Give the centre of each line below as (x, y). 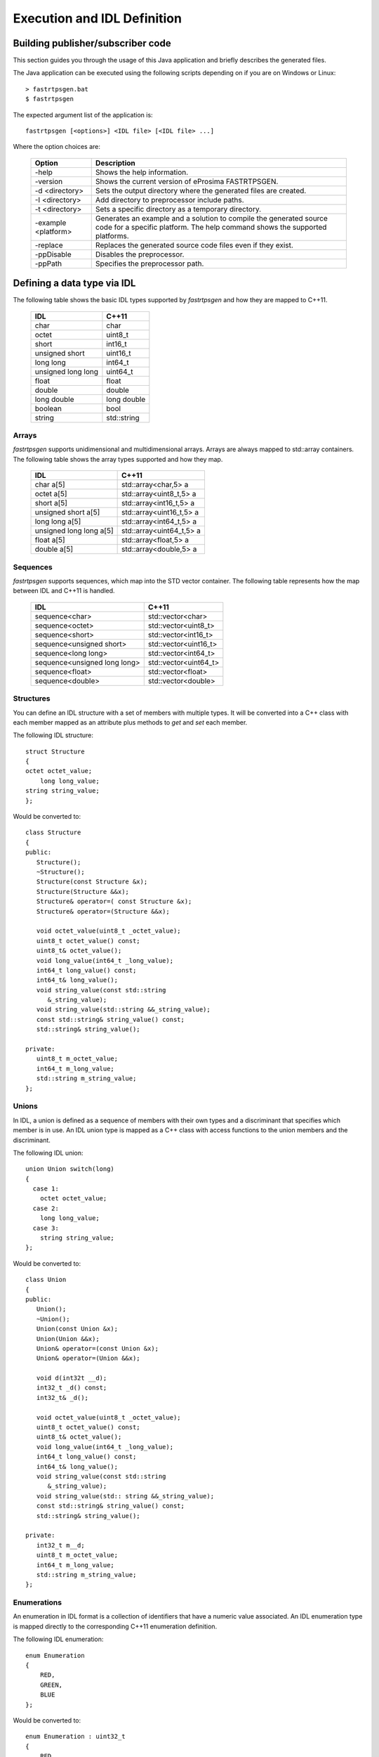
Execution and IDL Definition (98, 18)
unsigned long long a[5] (74, 531)
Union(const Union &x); (77, 1329)
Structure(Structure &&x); (83, 892)
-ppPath (48, 264)
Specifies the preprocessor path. (149, 264)
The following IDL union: (48, 1153)
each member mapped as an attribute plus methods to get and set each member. (130, 722)
